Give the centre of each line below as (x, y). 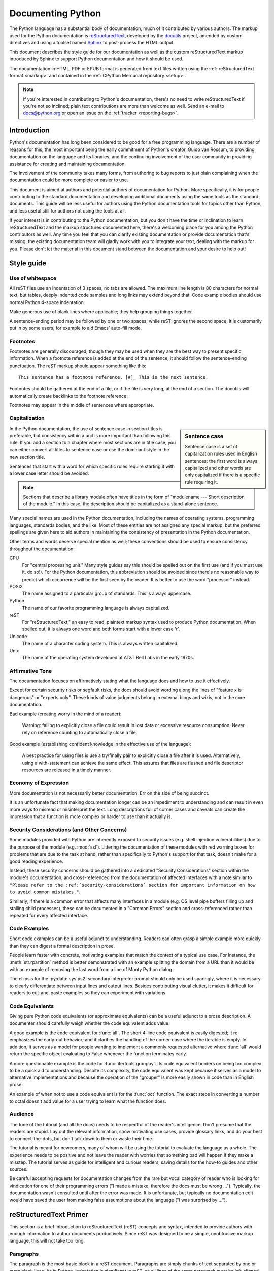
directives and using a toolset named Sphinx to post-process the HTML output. (92, 43)
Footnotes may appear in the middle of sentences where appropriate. (82, 405)
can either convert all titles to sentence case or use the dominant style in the (89, 449)
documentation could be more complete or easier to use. (69, 180)
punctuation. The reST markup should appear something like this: (78, 366)
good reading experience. (36, 861)
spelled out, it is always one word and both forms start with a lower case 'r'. (101, 629)
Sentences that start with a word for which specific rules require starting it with (92, 466)
